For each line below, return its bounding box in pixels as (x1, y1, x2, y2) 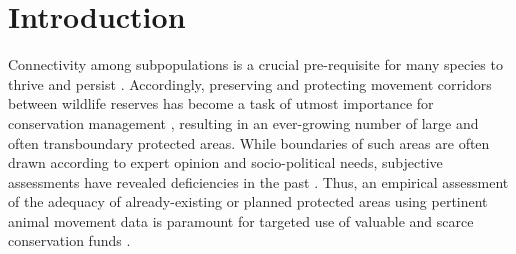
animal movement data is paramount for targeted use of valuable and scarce (8, 210, 474, 231)
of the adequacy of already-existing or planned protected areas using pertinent (8, 191, 488, 212)
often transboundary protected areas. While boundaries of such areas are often (8, 132, 490, 153)
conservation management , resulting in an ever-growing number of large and (8, 112, 479, 133)
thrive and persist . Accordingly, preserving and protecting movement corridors (8, 73, 492, 94)
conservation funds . (8, 230, 131, 251)
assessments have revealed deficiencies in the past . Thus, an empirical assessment (8, 171, 509, 192)
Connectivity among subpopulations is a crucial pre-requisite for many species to (8, 54, 503, 75)
